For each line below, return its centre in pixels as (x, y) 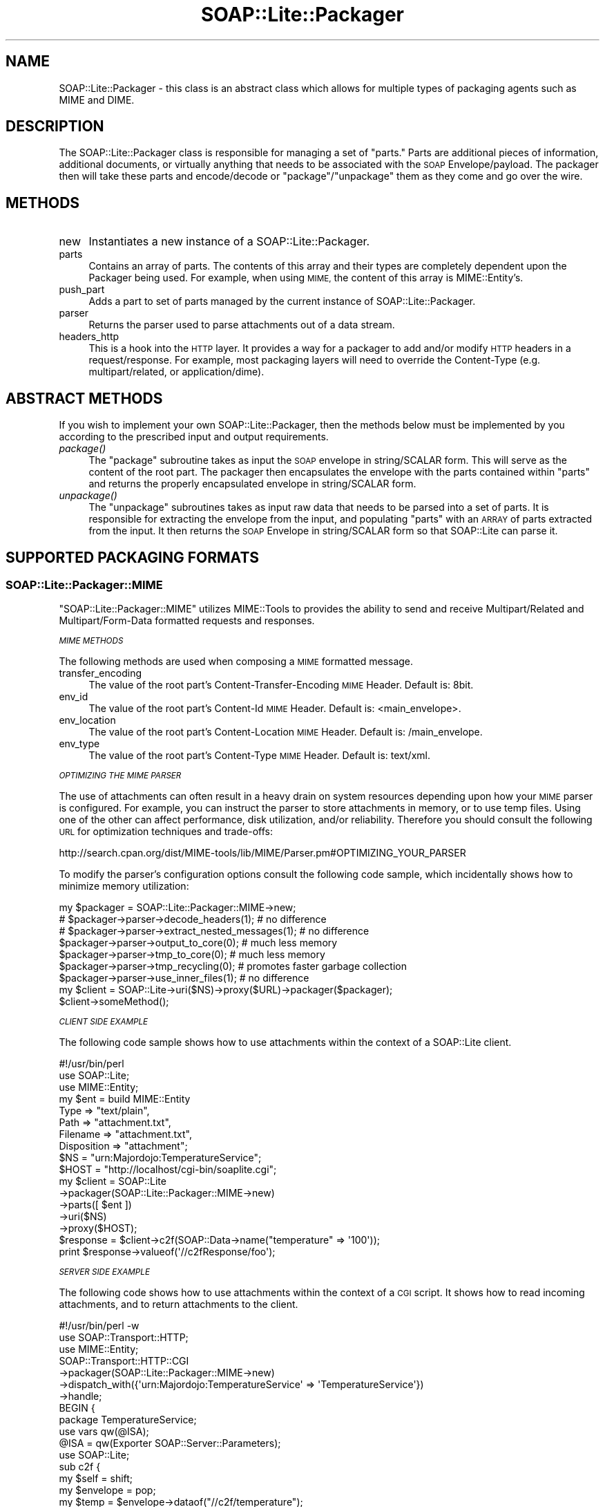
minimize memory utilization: (124, 886)
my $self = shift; (96, 1479)
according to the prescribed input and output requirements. (194, 437)
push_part (82, 290)
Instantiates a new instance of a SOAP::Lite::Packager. (229, 242)
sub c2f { (80, 1467)
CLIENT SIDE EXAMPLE (104, 1022)
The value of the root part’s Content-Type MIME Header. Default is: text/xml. (259, 756)
